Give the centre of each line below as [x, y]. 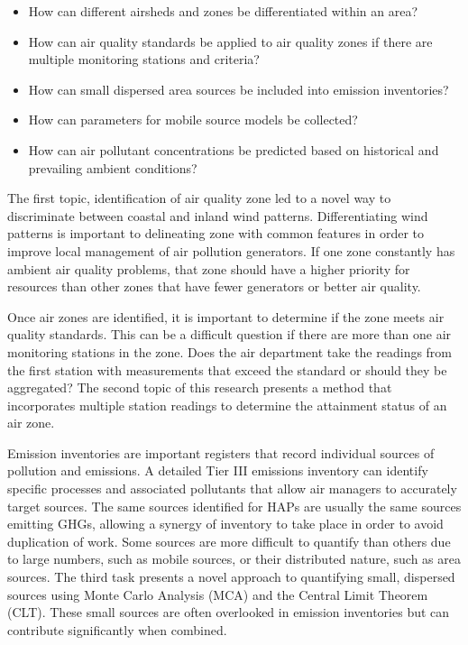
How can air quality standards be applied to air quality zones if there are [230, 41]
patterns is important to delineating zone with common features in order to [216, 233]
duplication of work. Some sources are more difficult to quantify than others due [229, 541]
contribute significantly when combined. [117, 629]
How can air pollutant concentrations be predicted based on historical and [234, 149]
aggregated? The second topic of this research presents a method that [200, 387]
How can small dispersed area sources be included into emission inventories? [239, 89]
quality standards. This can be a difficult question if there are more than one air [229, 334]
